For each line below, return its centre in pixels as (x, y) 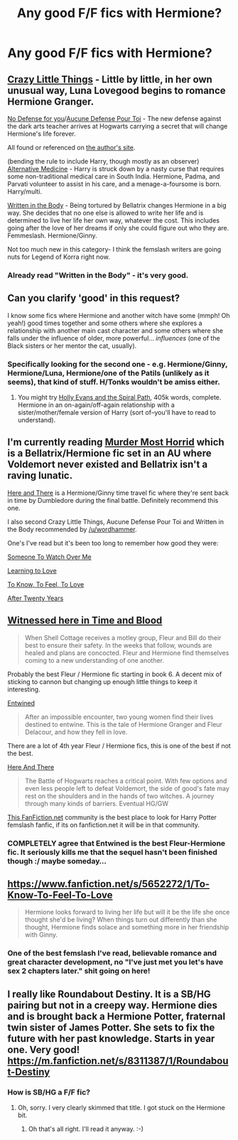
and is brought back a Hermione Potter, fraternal (117, 1016)
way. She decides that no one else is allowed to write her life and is (106, 213)
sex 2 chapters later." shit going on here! (79, 971)
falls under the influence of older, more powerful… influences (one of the (114, 338)
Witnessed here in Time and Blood (85, 620)
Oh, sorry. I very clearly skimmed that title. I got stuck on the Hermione (121, 1108)
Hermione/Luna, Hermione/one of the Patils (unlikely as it (108, 373)
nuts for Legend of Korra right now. (59, 257)
